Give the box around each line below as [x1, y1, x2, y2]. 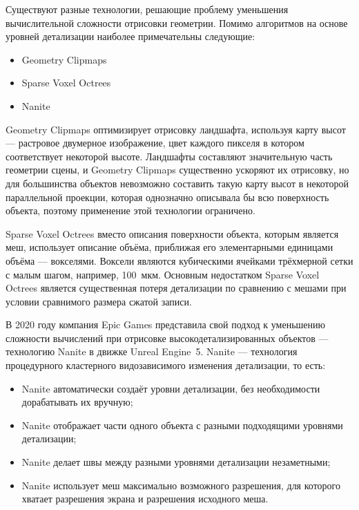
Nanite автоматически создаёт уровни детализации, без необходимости [21, 381, 320, 395]
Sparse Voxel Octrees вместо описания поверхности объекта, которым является [6, 226, 339, 240]
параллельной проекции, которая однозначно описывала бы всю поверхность [6, 189, 329, 204]
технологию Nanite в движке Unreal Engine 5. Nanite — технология [6, 344, 298, 359]
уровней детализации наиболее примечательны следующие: [6, 29, 255, 44]
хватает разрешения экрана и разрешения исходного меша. [21, 491, 269, 506]
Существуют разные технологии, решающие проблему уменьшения [6, 2, 289, 16]
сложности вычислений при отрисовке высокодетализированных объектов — [6, 330, 329, 345]
